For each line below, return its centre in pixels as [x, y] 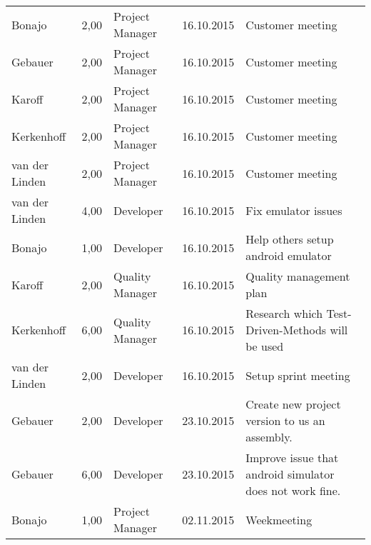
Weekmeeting [279, 519]
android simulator [290, 474]
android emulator [289, 255]
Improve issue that [292, 457]
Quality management [298, 276]
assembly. [269, 437]
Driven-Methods [286, 330]
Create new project [293, 404]
